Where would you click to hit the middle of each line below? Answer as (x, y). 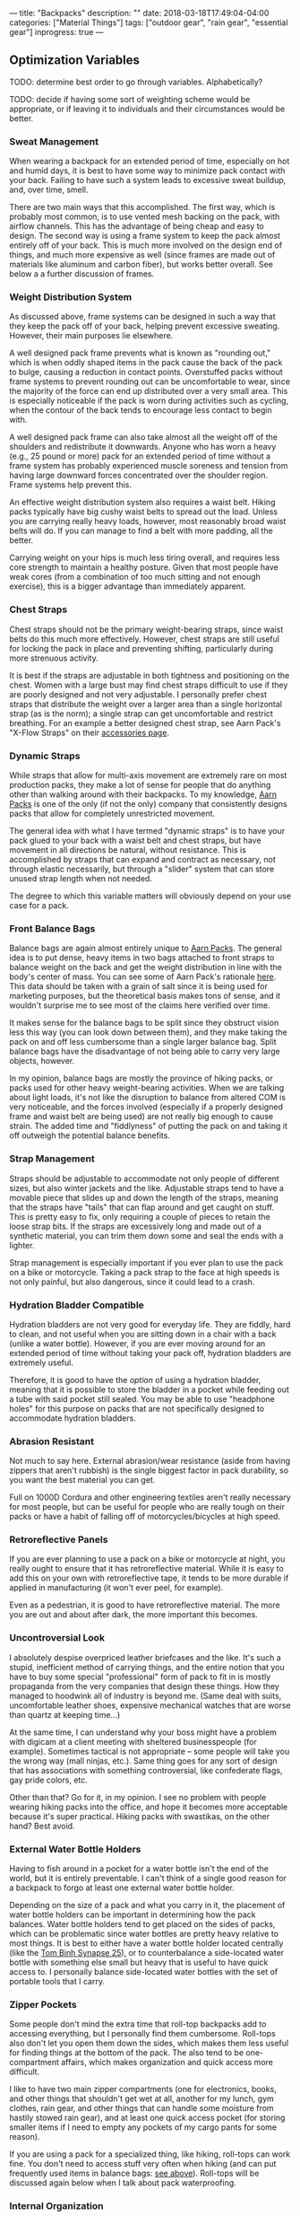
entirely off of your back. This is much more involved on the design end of (146, 245)
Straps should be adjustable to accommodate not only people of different (144, 1178)
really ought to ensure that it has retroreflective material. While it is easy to (146, 1569)
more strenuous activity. (54, 658)
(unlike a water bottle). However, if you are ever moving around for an (137, 1343)
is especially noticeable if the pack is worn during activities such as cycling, (149, 401)
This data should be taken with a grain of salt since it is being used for (139, 986)
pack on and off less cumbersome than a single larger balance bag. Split (143, 1042)
